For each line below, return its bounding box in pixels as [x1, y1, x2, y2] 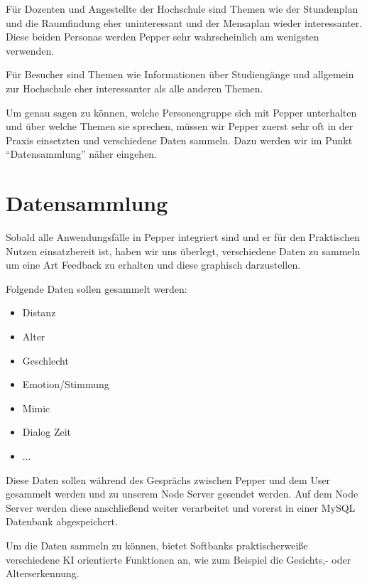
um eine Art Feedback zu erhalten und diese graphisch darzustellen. [6, 257, 301, 272]
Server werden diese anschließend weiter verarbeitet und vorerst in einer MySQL [6, 500, 356, 515]
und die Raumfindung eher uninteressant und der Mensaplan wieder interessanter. [6, 15, 363, 30]
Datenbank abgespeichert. [6, 514, 118, 529]
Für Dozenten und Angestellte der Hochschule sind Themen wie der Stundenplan [6, 1, 358, 16]
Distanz [22, 305, 56, 320]
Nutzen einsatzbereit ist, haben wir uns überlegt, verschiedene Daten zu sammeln [6, 243, 361, 258]
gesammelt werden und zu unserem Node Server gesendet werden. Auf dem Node [6, 486, 358, 501]
